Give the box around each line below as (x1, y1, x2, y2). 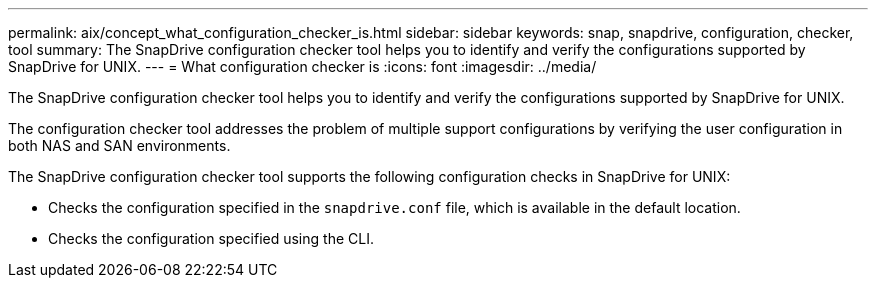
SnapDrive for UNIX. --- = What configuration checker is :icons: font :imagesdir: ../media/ (8, 58, 597, 75)
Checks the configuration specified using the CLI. (48, 230, 374, 247)
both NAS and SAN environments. (8, 137, 231, 154)
